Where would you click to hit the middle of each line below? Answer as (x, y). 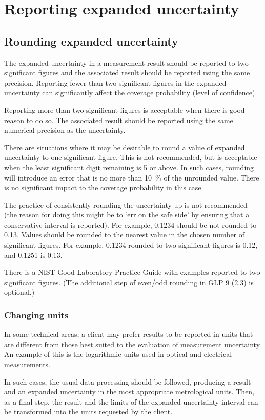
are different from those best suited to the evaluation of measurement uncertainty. (133, 344)
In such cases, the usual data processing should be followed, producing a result (128, 381)
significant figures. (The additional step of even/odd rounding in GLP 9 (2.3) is (129, 282)
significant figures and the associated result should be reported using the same (127, 73)
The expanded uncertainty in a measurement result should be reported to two (126, 62)
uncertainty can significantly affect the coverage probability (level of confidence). (131, 93)
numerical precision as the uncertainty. (65, 130)
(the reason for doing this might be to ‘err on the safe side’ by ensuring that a (127, 215)
